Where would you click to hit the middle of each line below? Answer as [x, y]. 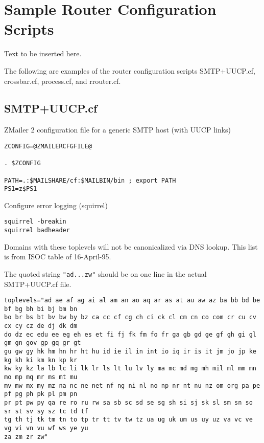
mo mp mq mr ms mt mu [41, 377]
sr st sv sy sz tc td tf [46, 411]
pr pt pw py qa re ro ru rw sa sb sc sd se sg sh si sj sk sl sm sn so [128, 403]
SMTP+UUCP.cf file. [38, 284]
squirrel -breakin [35, 222]
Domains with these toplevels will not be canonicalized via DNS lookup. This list [131, 246]
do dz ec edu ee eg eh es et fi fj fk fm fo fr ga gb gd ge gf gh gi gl [130, 334]
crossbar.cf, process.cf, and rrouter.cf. [63, 81]
